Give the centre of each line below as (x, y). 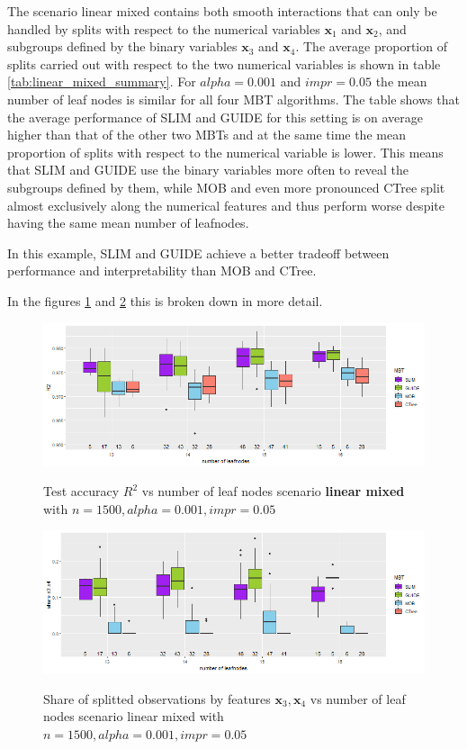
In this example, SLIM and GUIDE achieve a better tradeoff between (198, 253)
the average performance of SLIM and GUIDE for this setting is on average (215, 117)
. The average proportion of (371, 46)
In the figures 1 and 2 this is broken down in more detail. (165, 300)
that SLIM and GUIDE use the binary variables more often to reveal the (208, 170)
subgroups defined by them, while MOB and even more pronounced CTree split (226, 187)
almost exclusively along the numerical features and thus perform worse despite (226, 205)
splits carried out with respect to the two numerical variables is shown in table (224, 63)
